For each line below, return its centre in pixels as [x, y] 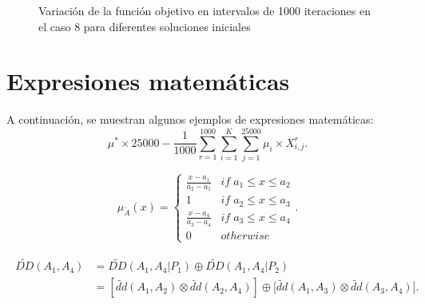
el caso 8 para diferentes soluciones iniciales [145, 26]
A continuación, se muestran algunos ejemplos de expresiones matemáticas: [190, 119]
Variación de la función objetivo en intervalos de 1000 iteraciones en [205, 10]
